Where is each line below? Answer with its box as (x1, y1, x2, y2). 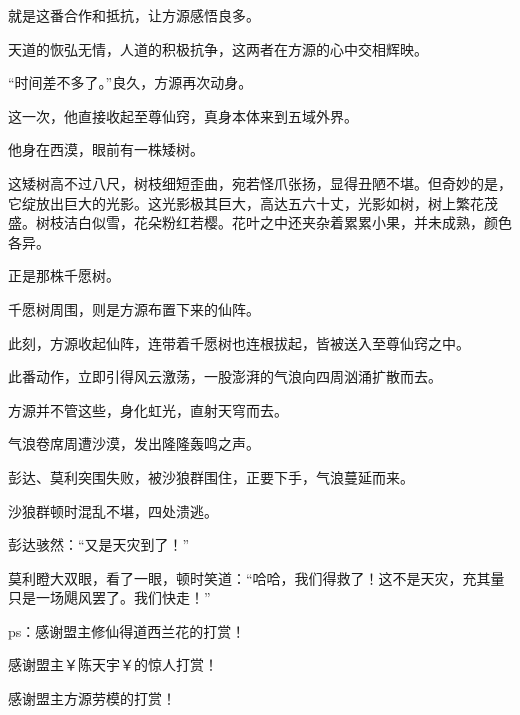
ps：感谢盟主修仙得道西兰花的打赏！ (8, 620, 246, 641)
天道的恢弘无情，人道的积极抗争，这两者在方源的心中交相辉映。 (8, 38, 428, 59)
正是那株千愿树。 (8, 265, 120, 286)
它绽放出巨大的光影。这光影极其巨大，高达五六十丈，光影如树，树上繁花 (8, 192, 484, 213)
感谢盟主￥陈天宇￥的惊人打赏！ (8, 654, 218, 675)
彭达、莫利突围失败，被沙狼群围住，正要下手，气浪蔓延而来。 (8, 466, 414, 487)
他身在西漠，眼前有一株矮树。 (8, 139, 204, 160)
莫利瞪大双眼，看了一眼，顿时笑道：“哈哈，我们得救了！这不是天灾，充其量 (8, 567, 505, 588)
